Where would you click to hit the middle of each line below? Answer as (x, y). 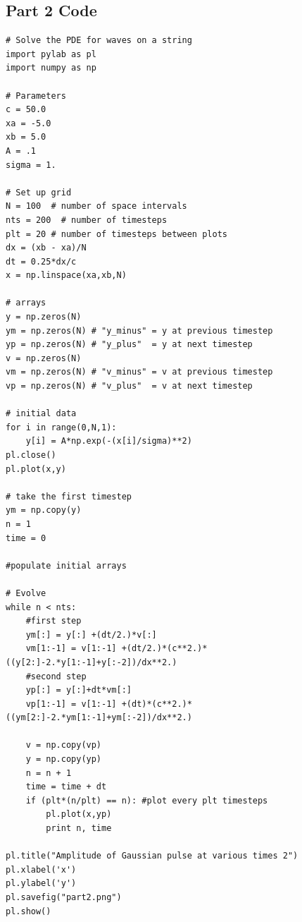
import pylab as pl (51, 54)
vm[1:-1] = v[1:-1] (71, 649)
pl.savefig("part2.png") (64, 898)
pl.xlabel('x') (41, 869)
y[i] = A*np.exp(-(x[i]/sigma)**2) (109, 441)
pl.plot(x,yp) (79, 814)
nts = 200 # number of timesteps (87, 220)
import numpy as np (51, 68)
